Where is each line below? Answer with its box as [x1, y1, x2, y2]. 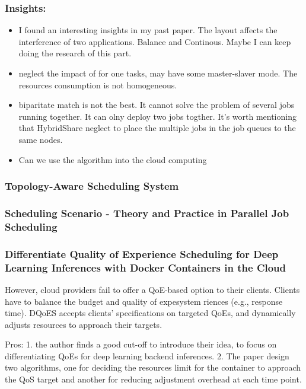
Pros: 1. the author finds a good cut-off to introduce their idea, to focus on [5, 338, 277, 350]
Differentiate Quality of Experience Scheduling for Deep [5, 246, 279, 261]
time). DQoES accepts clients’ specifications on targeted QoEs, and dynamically [5, 307, 296, 319]
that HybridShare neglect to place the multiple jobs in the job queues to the [18, 122, 296, 134]
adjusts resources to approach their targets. [5, 318, 162, 330]
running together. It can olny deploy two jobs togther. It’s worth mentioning [18, 110, 297, 122]
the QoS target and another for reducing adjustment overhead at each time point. [5, 373, 302, 385]
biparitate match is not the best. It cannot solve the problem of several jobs [18, 98, 295, 111]
